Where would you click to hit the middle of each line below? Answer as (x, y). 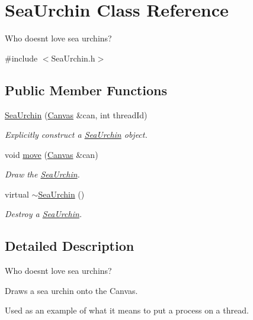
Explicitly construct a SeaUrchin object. (76, 135)
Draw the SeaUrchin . (42, 174)
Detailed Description (70, 246)
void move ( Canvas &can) (52, 154)
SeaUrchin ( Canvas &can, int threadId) (76, 114)
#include (21, 58)
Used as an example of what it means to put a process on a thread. (127, 310)
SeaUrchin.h (73, 58)
